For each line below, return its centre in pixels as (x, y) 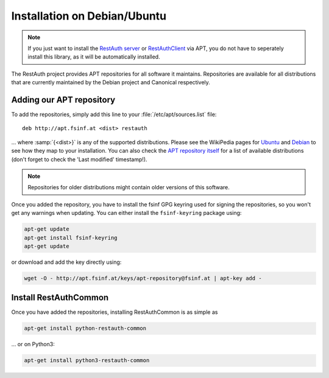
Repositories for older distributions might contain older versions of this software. (129, 187)
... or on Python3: (33, 344)
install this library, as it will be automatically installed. (94, 57)
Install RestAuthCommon (60, 298)
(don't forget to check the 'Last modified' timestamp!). (79, 159)
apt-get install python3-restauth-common (87, 361)
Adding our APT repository (63, 100)
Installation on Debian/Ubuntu (89, 16)
